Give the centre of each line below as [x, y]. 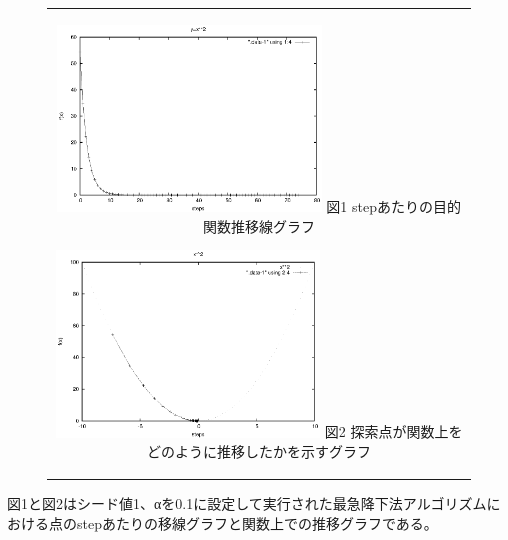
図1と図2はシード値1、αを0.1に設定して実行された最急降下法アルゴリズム [247, 503]
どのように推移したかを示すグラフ [259, 451]
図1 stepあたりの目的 [393, 206]
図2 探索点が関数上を [393, 431]
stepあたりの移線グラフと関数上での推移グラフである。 [257, 522]
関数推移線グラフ [259, 225]
